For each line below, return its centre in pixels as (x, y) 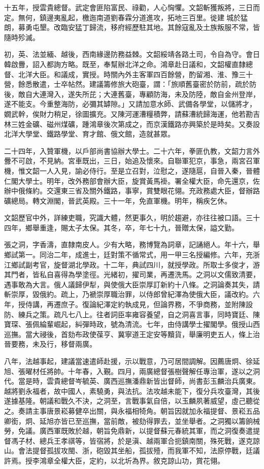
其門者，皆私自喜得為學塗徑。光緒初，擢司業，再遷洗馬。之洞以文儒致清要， (132, 274)
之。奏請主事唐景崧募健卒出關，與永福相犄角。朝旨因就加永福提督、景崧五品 (132, 410)
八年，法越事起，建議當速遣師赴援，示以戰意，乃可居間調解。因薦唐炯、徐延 (132, 361)
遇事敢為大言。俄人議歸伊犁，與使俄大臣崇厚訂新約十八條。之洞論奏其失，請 (132, 284)
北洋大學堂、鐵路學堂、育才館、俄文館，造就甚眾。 (89, 134)
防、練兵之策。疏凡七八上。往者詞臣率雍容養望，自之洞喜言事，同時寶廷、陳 (132, 314)
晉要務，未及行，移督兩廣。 (50, 344)
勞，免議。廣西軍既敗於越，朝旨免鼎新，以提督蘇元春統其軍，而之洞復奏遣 (128, 431)
